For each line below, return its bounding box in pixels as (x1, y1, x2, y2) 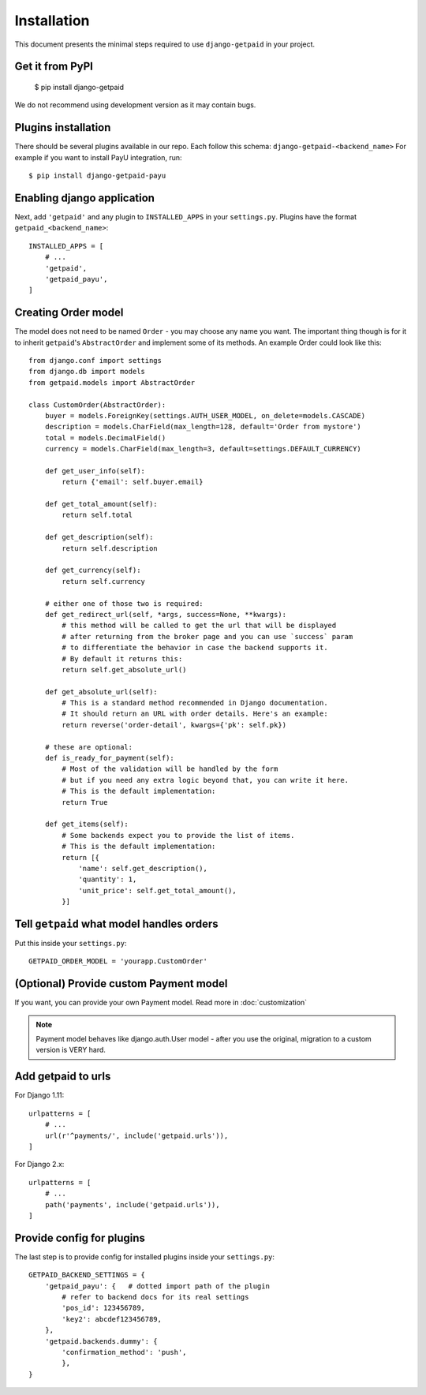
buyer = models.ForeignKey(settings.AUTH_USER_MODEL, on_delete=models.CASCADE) (44, 411, 366, 420)
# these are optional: (44, 742, 133, 751)
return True (62, 798, 108, 806)
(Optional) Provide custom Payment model (14, 977, 228, 990)
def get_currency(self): (44, 566, 141, 575)
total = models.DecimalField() (44, 433, 166, 442)
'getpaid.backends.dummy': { (44, 1337, 158, 1345)
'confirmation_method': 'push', (62, 1348, 187, 1356)
